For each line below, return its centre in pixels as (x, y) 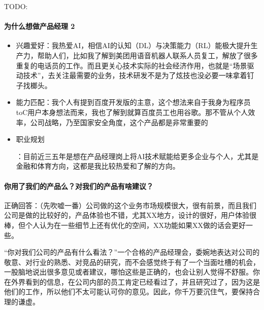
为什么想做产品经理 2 (40, 26)
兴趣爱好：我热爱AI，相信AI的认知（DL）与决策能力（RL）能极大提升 (133, 45)
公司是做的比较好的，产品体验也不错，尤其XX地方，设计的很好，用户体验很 (130, 215)
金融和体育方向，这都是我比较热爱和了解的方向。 (98, 166)
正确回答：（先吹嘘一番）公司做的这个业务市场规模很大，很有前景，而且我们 (130, 205)
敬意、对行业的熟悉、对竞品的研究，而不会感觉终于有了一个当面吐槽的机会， (132, 262)
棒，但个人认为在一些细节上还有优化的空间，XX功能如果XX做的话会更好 (125, 225)
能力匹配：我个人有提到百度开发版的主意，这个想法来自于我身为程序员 (133, 102)
